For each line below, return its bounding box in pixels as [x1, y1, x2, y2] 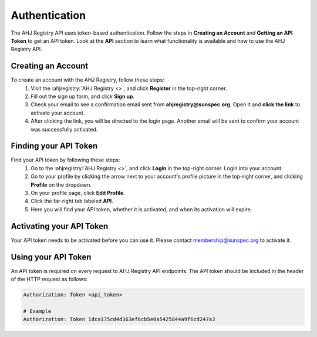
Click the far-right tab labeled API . [31, 197, 114, 205]
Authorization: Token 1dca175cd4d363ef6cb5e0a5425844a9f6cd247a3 [23, 316, 215, 323]
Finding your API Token [11, 141, 98, 151]
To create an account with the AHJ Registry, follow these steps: [11, 76, 164, 83]
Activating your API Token [11, 221, 109, 231]
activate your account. [31, 109, 85, 116]
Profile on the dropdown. [31, 181, 92, 188]
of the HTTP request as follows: [11, 276, 88, 283]
